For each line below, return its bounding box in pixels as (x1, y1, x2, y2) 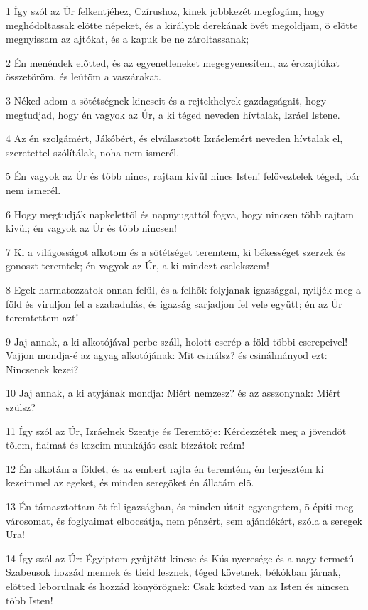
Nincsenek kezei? (6, 361, 79, 376)
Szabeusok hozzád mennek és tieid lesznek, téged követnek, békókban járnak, (6, 564, 341, 579)
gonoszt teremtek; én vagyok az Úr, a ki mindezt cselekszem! (6, 258, 269, 273)
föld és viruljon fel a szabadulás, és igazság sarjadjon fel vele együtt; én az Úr (6, 296, 342, 311)
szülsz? (6, 400, 36, 414)
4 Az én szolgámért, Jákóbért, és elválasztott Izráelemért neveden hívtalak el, (6, 131, 343, 146)
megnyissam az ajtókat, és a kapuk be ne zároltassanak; (6, 31, 249, 46)
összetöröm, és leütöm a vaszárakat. (6, 69, 161, 84)
